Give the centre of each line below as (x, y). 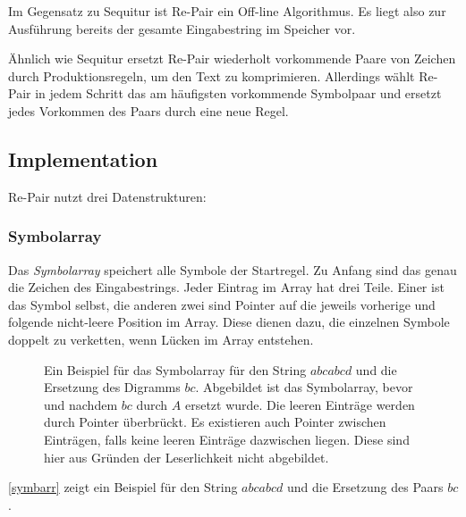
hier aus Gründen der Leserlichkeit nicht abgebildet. (186, 457)
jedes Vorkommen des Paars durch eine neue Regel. (148, 110)
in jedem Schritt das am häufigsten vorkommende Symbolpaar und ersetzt (238, 93)
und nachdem (81, 404)
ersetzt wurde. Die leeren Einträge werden (300, 404)
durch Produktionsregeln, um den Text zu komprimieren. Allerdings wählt (212, 75)
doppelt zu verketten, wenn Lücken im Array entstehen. (161, 339)
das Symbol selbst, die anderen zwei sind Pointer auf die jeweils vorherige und (222, 304)
